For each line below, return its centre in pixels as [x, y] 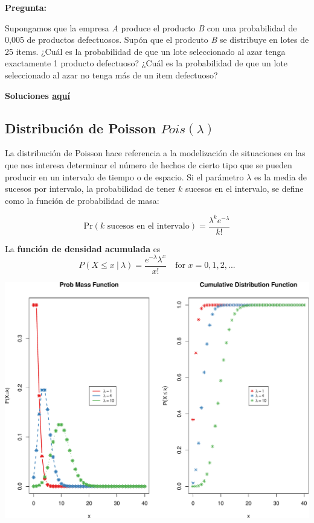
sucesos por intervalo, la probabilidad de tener [90, 189]
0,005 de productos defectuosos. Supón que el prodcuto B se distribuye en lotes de [157, 40]
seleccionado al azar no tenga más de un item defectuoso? [111, 74]
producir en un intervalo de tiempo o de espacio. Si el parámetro [124, 176]
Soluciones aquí [37, 95]
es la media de [280, 176]
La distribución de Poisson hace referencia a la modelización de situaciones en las [155, 153]
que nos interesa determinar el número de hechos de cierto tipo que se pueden [149, 164]
